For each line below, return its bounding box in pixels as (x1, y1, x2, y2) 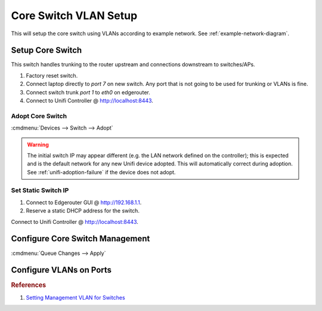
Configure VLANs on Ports (11, 265, 112, 275)
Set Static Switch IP (11, 186, 69, 195)
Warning (27, 141, 49, 148)
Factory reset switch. (26, 72, 78, 79)
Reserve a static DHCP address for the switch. (26, 207, 140, 214)
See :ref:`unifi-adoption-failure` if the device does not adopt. (27, 168, 176, 175)
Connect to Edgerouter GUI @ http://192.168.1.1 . (26, 199, 142, 206)
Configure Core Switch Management (11, 233, 150, 244)
